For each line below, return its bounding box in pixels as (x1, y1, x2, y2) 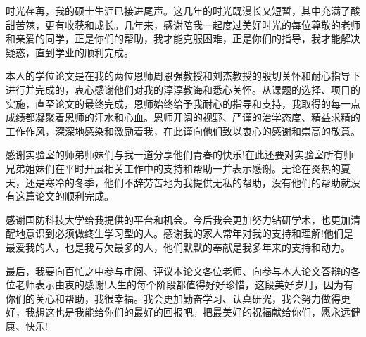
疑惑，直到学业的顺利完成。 (6, 44, 134, 59)
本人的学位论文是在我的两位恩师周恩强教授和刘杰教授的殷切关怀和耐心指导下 (6, 68, 360, 83)
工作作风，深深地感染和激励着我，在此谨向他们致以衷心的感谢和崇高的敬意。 (6, 123, 360, 138)
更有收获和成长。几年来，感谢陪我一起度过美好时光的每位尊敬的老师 (44, 17, 360, 32)
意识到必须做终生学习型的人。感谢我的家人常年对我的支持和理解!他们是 (25, 226, 353, 241)
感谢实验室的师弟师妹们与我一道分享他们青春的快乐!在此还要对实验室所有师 (6, 147, 353, 162)
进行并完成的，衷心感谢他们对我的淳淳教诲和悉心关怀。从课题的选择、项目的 (6, 82, 360, 96)
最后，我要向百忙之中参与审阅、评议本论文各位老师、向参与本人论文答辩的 (6, 263, 351, 278)
